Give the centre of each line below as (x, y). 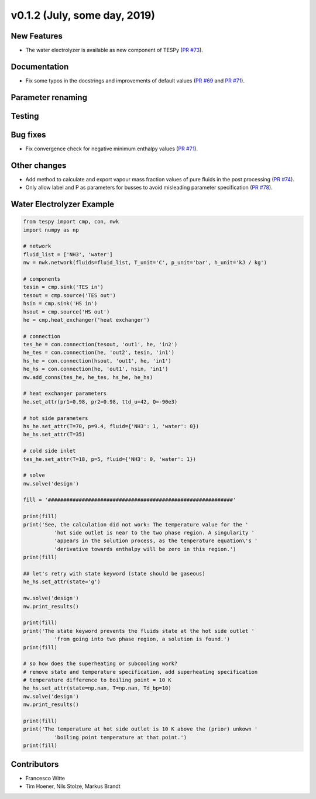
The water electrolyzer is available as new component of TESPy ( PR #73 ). (114, 50)
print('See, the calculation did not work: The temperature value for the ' (136, 524)
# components (42, 279)
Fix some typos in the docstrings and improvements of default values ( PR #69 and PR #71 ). (135, 80)
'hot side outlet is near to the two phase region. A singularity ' (154, 533)
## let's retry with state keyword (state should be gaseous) (114, 574)
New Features (37, 36)
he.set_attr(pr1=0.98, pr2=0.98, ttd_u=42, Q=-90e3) (100, 402)
